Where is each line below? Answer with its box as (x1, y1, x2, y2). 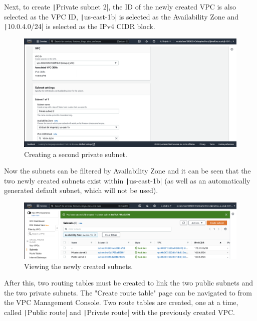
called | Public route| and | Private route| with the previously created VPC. (4, 307, 235, 317)
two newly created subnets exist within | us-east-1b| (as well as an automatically (4, 175, 250, 185)
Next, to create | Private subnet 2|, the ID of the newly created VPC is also (4, 1, 236, 11)
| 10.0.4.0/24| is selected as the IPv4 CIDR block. (4, 21, 155, 31)
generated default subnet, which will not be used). (4, 185, 158, 195)
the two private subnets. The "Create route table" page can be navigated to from (4, 287, 252, 297)
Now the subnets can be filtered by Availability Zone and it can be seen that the (4, 165, 251, 176)
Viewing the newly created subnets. (24, 260, 133, 271)
